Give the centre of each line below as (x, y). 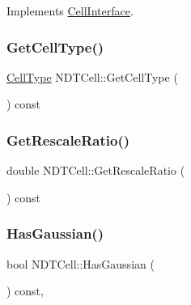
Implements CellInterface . (70, 11)
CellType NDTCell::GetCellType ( (92, 76)
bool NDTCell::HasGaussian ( (81, 263)
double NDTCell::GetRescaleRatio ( (96, 170)
